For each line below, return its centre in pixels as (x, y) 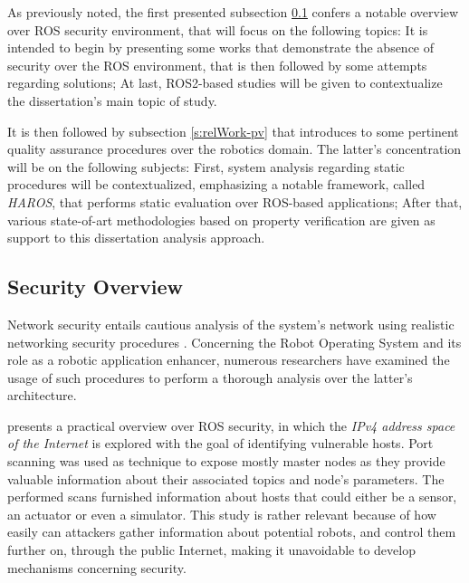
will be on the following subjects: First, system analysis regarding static (206, 166)
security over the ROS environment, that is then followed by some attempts (217, 65)
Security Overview (95, 287)
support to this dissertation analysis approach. (136, 238)
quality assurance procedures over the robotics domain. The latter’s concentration (234, 149)
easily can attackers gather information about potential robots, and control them (232, 532)
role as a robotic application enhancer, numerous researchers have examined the (229, 360)
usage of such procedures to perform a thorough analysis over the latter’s (210, 377)
